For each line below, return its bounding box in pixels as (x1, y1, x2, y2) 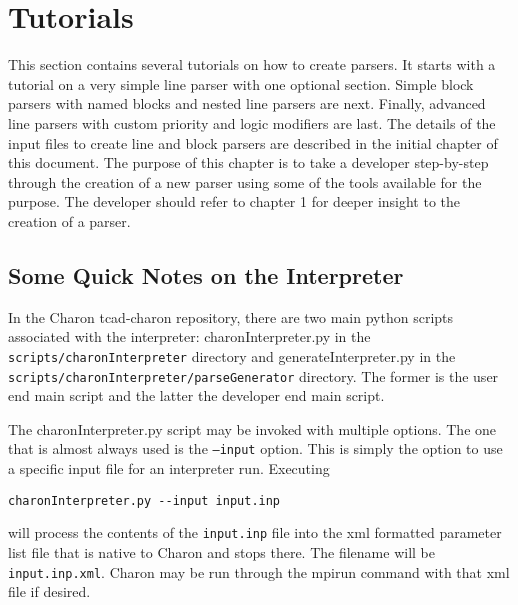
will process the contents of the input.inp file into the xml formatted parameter (8, 522, 502, 543)
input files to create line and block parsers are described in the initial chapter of (8, 132, 498, 153)
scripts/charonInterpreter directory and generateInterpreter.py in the (8, 345, 456, 366)
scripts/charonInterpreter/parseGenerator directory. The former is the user (8, 365, 499, 386)
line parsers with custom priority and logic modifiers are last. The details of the (8, 112, 496, 133)
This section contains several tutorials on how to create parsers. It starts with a (8, 54, 496, 75)
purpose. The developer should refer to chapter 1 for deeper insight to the (8, 191, 461, 212)
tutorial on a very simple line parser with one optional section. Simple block (8, 73, 474, 94)
